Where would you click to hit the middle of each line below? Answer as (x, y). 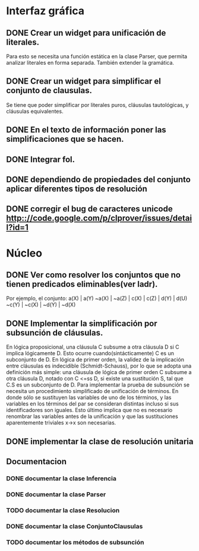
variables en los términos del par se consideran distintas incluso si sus (93, 404)
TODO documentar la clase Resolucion (63, 510)
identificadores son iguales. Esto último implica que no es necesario (89, 410)
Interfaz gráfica (45, 11)
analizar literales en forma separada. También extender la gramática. (90, 63)
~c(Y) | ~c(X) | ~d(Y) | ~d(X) (41, 305)
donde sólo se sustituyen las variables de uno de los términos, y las (89, 398)
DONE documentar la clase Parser (56, 494)
